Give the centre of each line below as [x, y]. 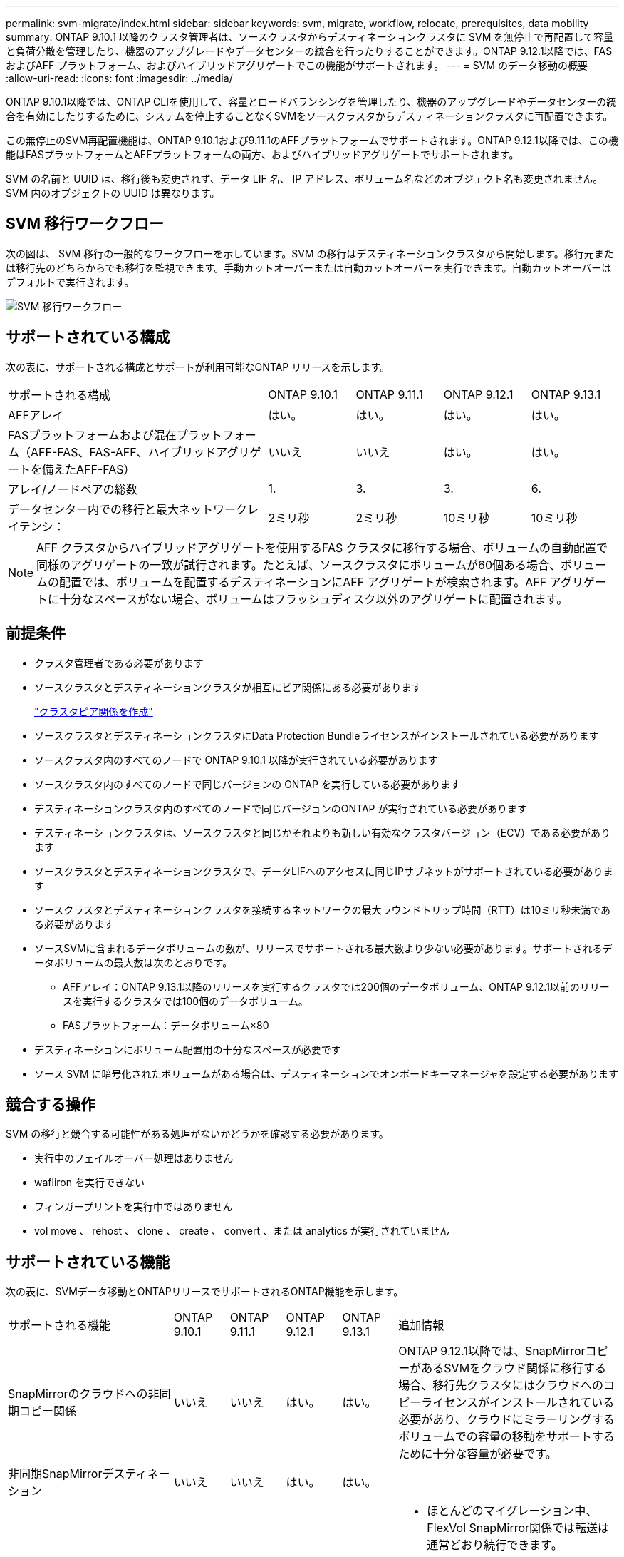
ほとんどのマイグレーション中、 [512, 1511]
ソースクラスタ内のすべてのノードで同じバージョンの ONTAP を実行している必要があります [248, 784]
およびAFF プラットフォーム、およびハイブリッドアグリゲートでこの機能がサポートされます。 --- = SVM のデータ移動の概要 [297, 65]
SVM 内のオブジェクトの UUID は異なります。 [113, 193]
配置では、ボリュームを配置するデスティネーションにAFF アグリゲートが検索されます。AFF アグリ [321, 582]
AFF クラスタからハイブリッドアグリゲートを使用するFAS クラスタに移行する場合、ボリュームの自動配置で [322, 547]
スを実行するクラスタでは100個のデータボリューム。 [186, 1001]
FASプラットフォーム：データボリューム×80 [166, 1025]
